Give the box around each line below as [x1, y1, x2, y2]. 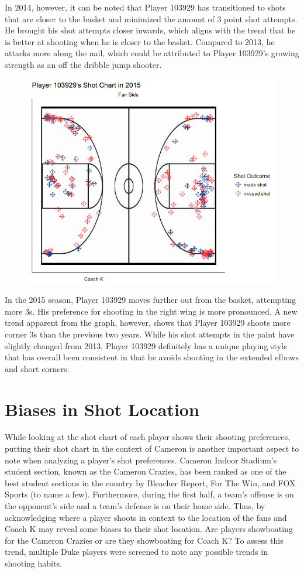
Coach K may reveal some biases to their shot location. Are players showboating [5, 523, 293, 535]
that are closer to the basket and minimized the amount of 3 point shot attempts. [5, 12, 298, 25]
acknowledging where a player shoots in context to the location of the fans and [5, 511, 287, 523]
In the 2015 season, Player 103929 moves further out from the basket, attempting [5, 294, 296, 306]
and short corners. [5, 362, 70, 374]
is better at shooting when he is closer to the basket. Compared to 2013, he [5, 35, 275, 47]
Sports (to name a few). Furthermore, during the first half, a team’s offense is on [5, 488, 294, 500]
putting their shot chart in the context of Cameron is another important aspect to [5, 442, 299, 455]
